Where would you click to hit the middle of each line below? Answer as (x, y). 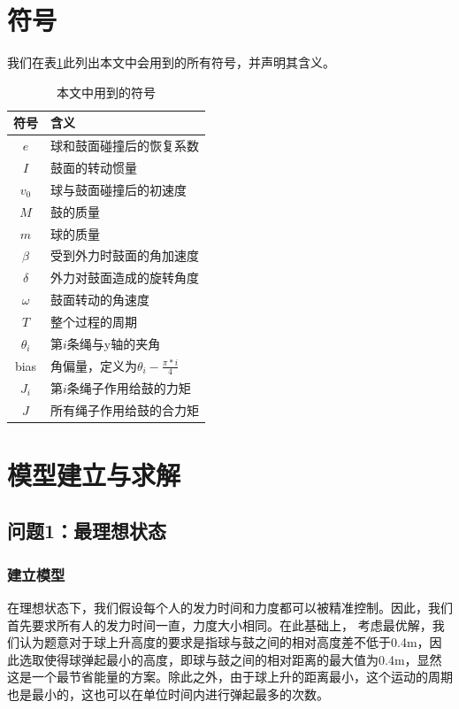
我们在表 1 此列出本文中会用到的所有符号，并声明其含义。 (171, 62)
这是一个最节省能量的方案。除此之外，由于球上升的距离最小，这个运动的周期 (230, 677)
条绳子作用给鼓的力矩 (129, 387)
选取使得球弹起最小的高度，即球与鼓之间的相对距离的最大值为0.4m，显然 (230, 659)
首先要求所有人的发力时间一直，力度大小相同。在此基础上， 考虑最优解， (220, 624)
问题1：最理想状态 (87, 531)
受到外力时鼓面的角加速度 (125, 255)
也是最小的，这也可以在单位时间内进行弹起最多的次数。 (168, 694)
